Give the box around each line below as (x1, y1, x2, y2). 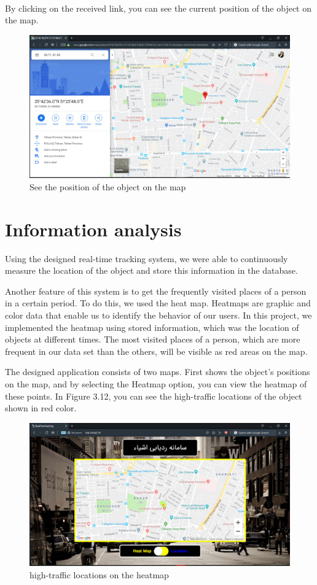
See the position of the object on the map (29, 180, 186, 193)
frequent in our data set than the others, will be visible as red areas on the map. (5, 344, 308, 357)
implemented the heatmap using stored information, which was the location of (5, 320, 299, 333)
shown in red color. (5, 401, 77, 414)
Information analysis (5, 216, 182, 241)
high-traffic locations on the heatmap (29, 568, 169, 581)
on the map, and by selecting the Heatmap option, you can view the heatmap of (5, 377, 307, 390)
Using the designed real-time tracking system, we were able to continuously (5, 252, 288, 265)
